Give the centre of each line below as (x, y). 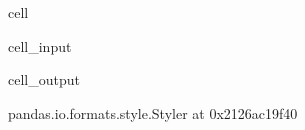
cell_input (40, 45)
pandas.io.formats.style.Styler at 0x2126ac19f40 (153, 112)
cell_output (44, 79)
